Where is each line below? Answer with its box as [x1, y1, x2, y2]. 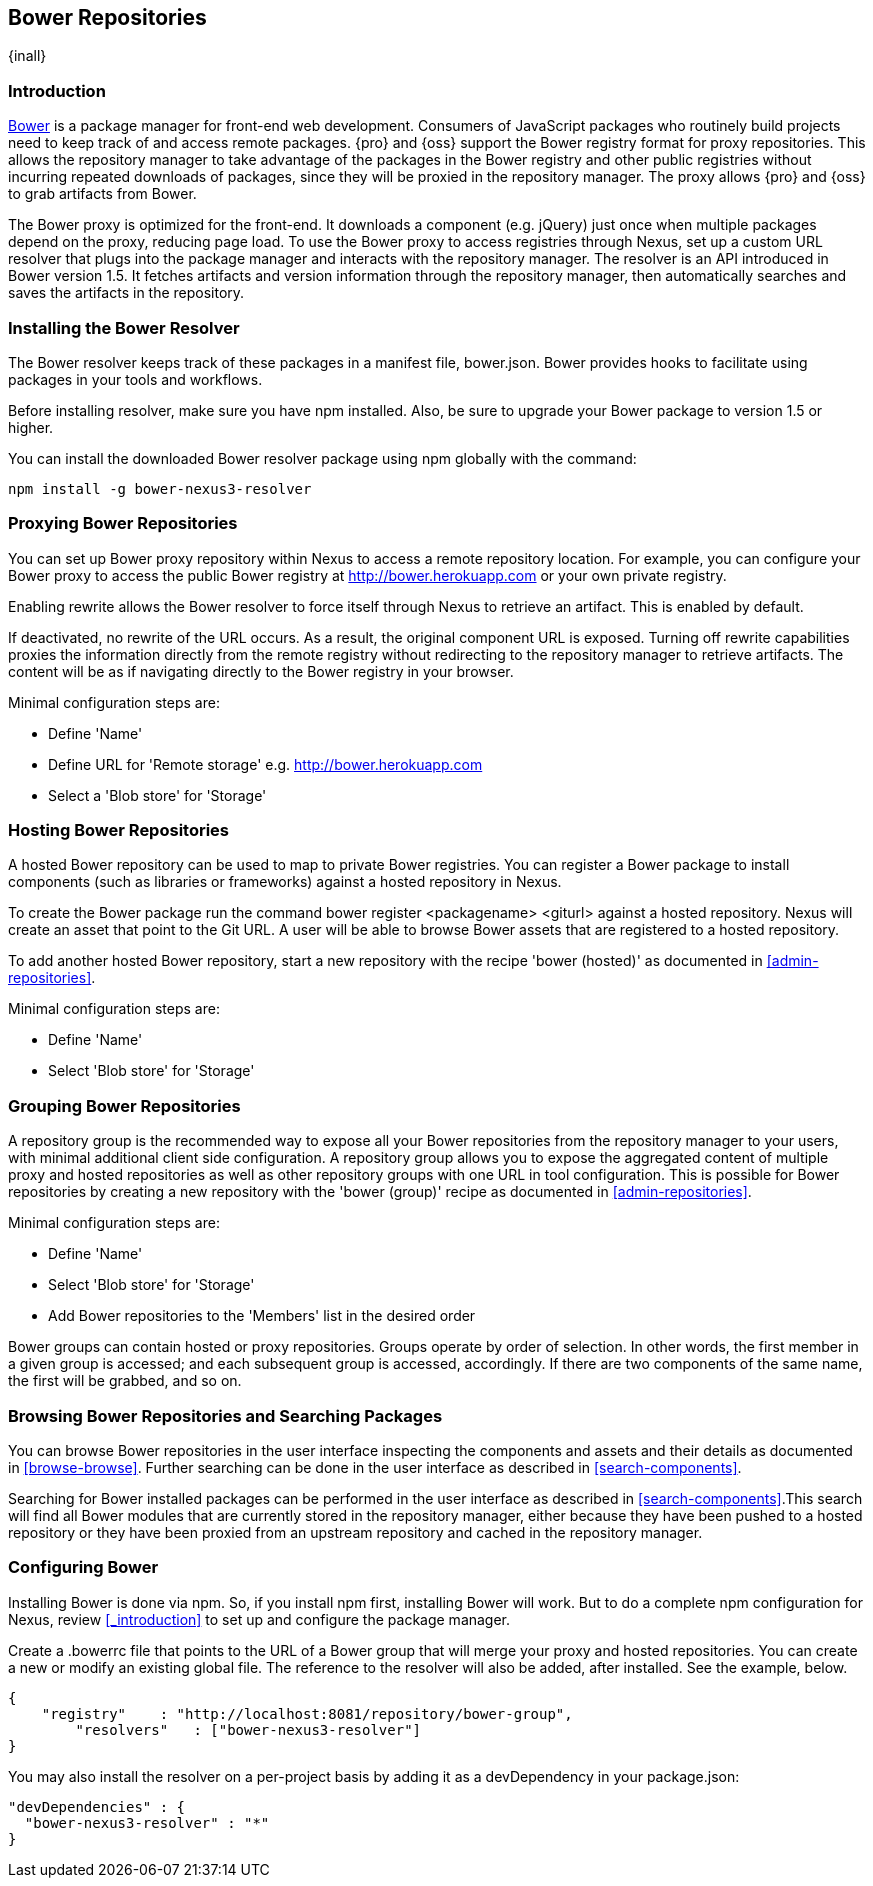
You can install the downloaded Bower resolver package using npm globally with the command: [8, 449, 637, 467]
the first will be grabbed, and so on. [8, 1372, 242, 1390]
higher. [8, 418, 54, 436]
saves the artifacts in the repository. [8, 284, 245, 302]
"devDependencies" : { [8, 1798, 186, 1815]
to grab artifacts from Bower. [8, 185, 197, 203]
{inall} [8, 47, 47, 65]
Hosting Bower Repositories [8, 820, 230, 841]
